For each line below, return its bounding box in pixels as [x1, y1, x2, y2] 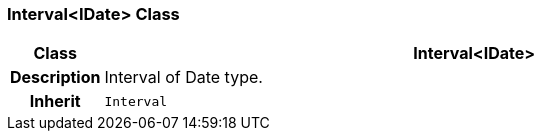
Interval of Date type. [104, 67, 263, 88]
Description [10, 67, 101, 88]
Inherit [29, 91, 81, 112]
